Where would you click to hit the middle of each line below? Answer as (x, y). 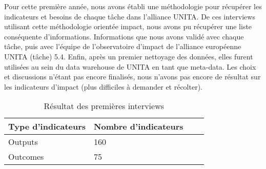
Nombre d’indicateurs (139, 126)
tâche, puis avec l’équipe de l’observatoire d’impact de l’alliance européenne (123, 46)
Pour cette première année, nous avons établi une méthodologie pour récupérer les (133, 6)
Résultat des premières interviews (104, 106)
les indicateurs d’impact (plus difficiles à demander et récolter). (104, 86)
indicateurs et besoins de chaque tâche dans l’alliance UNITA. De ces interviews (130, 16)
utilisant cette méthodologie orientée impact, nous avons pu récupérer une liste (128, 26)
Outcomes (26, 157)
